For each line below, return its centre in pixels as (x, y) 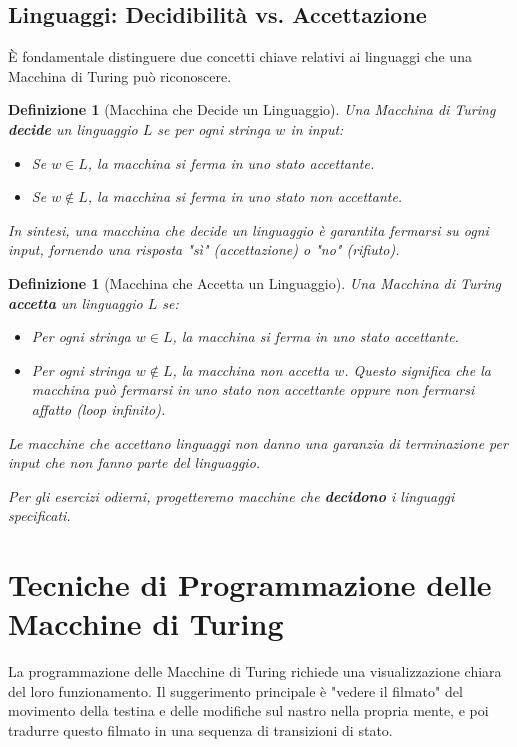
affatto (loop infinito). (98, 408)
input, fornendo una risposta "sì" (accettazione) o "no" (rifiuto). (204, 249)
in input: (317, 128)
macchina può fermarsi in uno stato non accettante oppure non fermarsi (253, 389)
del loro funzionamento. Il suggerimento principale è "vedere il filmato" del (235, 690)
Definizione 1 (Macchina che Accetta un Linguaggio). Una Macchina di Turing (254, 282)
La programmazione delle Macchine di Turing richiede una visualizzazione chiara (255, 671)
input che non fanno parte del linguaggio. (134, 462)
